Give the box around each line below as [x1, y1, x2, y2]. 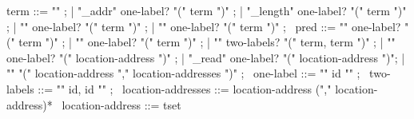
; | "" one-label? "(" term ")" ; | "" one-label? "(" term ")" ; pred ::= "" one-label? [6, 18, 401, 34]
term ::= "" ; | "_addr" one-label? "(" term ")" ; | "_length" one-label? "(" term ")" [6, 2, 407, 18]
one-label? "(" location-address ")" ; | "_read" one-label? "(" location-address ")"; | [6, 49, 405, 65]
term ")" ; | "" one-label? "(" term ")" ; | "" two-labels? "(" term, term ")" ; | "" [18, 34, 396, 50]
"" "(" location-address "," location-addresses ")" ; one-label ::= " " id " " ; [6, 65, 360, 81]
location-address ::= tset [62, 96, 181, 113]
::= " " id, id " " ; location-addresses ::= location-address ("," [38, 80, 332, 97]
